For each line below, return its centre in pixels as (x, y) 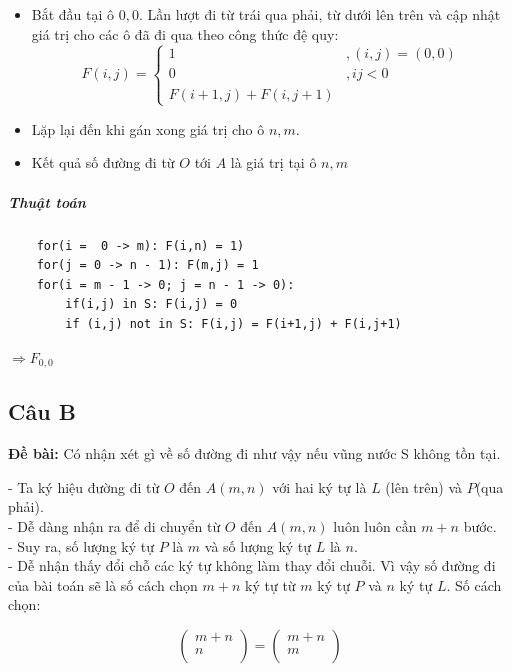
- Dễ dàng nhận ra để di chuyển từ (114, 525)
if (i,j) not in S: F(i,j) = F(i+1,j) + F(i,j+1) (233, 323)
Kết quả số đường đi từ (103, 162)
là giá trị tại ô (273, 162)
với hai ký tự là (319, 486)
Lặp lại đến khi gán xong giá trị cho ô (148, 128)
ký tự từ (270, 584)
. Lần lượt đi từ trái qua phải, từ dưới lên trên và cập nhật (319, 14)
